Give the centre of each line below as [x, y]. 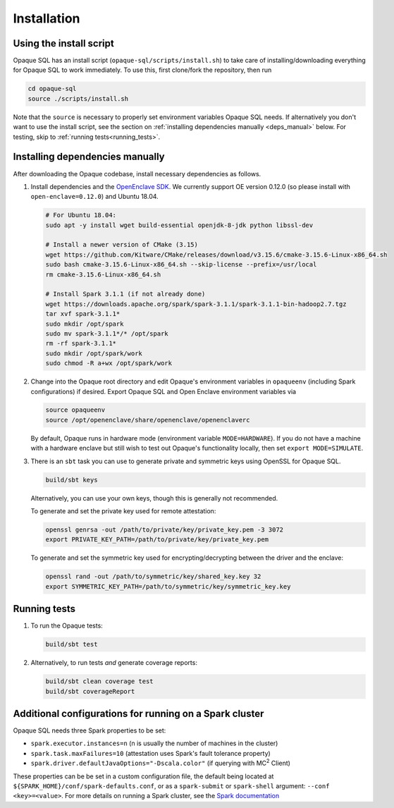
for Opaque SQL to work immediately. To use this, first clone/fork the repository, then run [142, 70]
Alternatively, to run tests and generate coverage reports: [114, 663]
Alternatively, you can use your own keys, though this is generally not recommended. [154, 498]
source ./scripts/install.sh [78, 98]
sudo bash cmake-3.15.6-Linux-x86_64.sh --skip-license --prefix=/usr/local [181, 265]
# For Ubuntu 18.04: [81, 215]
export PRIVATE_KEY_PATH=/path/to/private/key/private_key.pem [157, 540]
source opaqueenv [75, 410]
